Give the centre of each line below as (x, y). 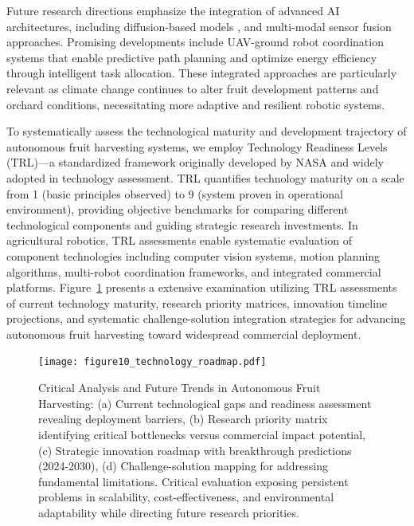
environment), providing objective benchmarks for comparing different (178, 209)
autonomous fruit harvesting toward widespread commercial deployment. (184, 334)
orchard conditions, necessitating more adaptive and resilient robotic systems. (196, 104)
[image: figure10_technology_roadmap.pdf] (152, 362)
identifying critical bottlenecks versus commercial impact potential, (202, 434)
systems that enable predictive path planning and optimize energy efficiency (192, 57)
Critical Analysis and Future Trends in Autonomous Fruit (180, 388)
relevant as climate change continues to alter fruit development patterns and (193, 88)
